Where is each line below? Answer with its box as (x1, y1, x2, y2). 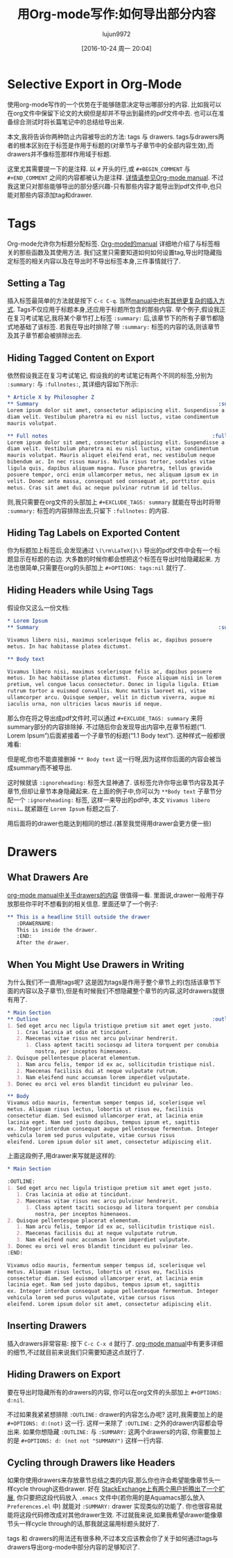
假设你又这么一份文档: (7, 603, 71, 612)
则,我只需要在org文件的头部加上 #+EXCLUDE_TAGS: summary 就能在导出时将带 (7, 498, 221, 506)
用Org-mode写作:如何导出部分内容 (17, 6, 216, 22)
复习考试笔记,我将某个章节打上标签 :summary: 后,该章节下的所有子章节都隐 (12, 314, 225, 322)
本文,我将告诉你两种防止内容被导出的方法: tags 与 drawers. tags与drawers (7, 132, 218, 141)
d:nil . (7, 1396, 25, 1404)
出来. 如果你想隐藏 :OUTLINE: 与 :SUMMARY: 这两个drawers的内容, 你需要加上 (7, 1427, 222, 1436)
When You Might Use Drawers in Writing (7, 958, 185, 971)
